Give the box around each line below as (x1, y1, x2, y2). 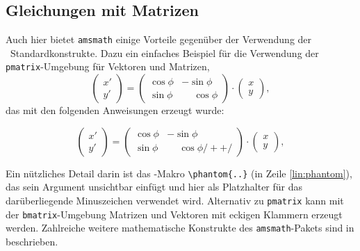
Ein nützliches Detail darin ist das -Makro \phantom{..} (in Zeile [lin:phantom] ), (6, 165, 352, 180)
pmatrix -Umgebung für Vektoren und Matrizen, (6, 59, 210, 74)
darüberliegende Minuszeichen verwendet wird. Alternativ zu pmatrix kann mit (6, 193, 344, 207)
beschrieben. (6, 234, 58, 248)
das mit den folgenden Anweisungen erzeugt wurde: (6, 103, 224, 118)
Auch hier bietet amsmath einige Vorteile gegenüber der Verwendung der (6, 32, 312, 47)
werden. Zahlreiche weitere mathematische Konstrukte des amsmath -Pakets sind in (6, 220, 354, 235)
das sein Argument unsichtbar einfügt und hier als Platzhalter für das (6, 179, 303, 194)
